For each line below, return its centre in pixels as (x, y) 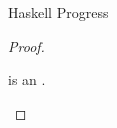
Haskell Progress (58, 12)
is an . (27, 79)
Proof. (26, 45)
